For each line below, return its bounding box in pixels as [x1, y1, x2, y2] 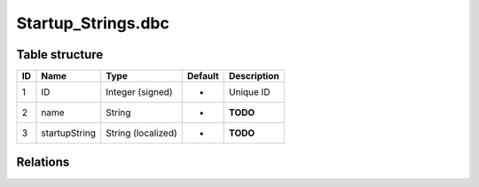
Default [186, 70, 219, 82]
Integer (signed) [106, 86, 173, 98]
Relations [16, 155, 70, 170]
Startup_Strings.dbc [16, 13, 170, 33]
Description [229, 70, 279, 82]
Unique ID [229, 86, 271, 98]
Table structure [16, 47, 104, 62]
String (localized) [106, 127, 177, 139]
